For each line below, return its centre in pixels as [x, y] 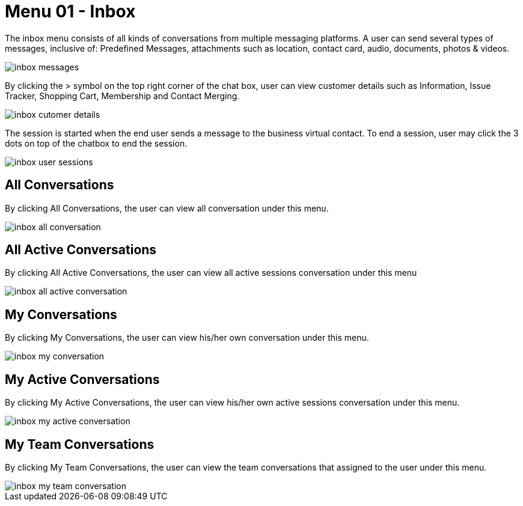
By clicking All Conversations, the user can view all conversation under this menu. [167, 208]
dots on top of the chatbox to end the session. [96, 143]
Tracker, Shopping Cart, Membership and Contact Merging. [122, 96]
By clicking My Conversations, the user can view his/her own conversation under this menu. [187, 338]
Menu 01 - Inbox [70, 11]
